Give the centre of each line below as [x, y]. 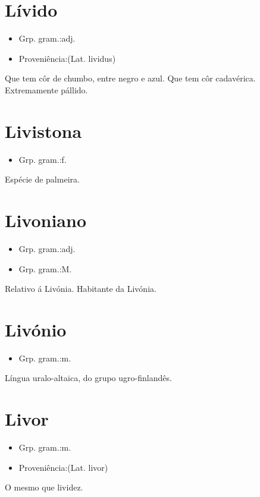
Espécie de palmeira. [42, 179]
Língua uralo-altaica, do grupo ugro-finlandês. [88, 378]
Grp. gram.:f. [43, 159]
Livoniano [46, 220]
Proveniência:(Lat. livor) [63, 467]
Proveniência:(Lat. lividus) [67, 58]
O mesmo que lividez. [44, 487]
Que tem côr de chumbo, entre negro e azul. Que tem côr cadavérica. [130, 78]
